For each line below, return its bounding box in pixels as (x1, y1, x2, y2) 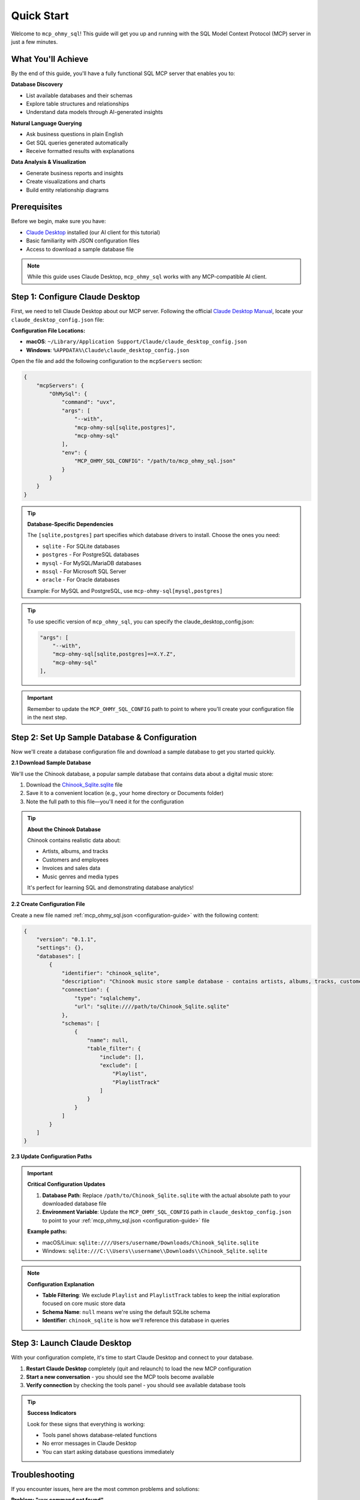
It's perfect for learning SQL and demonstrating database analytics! (27, 884, 194, 891)
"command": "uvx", (61, 399, 116, 406)
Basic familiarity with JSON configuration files (26, 237, 140, 244)
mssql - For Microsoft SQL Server (42, 568, 127, 575)
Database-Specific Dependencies (27, 521, 114, 528)
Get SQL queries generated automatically (26, 139, 128, 146)
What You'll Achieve (11, 54, 89, 64)
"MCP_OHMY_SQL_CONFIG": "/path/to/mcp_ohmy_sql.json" (74, 458, 236, 464)
